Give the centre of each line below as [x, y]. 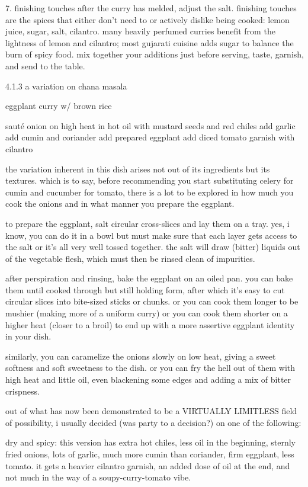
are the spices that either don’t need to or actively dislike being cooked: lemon [147, 19]
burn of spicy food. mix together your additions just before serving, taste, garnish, [155, 54]
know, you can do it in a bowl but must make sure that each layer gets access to [151, 235]
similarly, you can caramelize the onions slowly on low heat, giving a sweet [141, 356]
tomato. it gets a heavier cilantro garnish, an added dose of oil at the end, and [148, 465]
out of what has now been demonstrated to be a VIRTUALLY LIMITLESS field [151, 411]
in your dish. [28, 336]
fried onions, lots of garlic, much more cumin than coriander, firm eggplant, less [150, 454]
